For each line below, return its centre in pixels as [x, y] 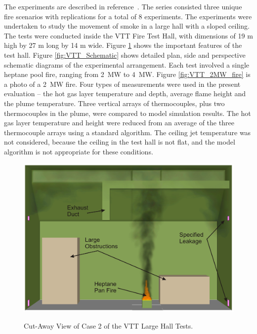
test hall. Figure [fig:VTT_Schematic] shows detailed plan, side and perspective [125, 55]
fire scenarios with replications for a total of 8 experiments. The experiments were [128, 16]
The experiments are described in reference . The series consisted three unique [123, 6]
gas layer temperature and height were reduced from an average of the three [119, 123]
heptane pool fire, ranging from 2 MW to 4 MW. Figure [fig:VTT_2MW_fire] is [127, 74]
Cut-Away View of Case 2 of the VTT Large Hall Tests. [108, 325]
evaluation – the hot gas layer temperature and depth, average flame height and [125, 93]
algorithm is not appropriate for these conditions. [79, 151]
